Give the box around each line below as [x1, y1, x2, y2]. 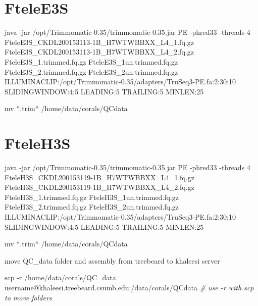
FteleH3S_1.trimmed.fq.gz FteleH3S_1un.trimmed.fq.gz [5, 191, 179, 202]
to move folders [5, 292, 52, 302]
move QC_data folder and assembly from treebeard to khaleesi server [5, 255, 220, 266]
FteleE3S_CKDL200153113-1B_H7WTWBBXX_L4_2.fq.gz [5, 46, 194, 57]
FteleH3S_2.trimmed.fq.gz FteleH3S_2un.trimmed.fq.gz [5, 201, 179, 212]
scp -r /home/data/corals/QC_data [5, 272, 116, 283]
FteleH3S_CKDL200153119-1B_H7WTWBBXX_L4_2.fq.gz [5, 182, 194, 192]
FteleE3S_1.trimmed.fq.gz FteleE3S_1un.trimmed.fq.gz [5, 56, 178, 67]
